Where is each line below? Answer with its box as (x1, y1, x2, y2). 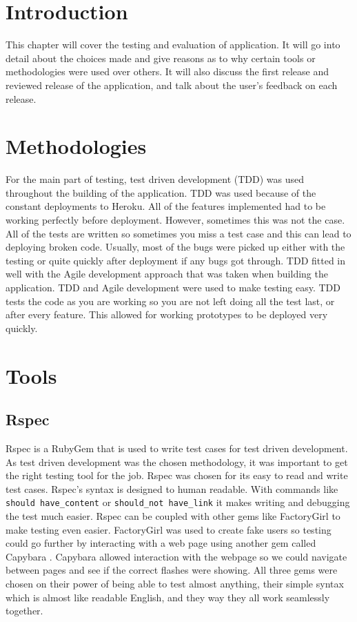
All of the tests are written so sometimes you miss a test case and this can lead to (6, 226, 351, 240)
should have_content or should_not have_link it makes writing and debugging (6, 495, 350, 509)
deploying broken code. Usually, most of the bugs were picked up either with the (6, 240, 345, 254)
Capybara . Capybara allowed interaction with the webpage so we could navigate (6, 549, 347, 563)
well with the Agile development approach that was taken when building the (6, 266, 328, 281)
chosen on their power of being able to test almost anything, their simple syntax (6, 576, 344, 590)
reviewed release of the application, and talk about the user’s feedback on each (6, 77, 338, 92)
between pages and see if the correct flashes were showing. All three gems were (6, 563, 338, 577)
